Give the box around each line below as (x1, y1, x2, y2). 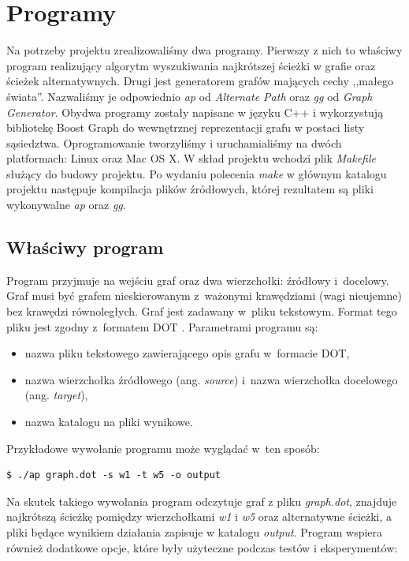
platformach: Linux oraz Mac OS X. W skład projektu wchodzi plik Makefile (6, 150, 376, 166)
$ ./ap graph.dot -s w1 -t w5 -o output (6, 469, 221, 481)
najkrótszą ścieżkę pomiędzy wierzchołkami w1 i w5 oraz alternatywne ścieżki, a (6, 508, 392, 525)
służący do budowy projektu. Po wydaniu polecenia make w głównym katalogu (6, 165, 387, 181)
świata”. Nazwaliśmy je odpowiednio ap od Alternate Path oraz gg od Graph (6, 88, 373, 104)
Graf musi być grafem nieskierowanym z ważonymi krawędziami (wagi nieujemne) (6, 287, 403, 304)
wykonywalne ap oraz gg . (6, 196, 126, 213)
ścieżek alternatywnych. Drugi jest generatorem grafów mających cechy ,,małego (6, 73, 393, 89)
